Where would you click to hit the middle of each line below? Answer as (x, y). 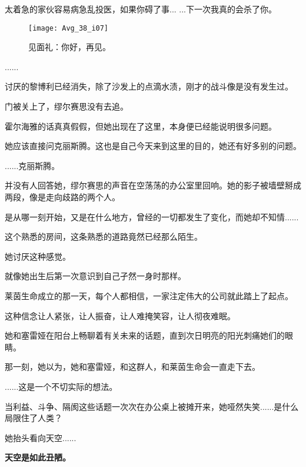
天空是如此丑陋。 (38, 457)
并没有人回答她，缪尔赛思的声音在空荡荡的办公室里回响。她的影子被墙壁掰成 (153, 185)
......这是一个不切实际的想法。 (61, 386)
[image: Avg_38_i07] (69, 28)
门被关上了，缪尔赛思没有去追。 (66, 106)
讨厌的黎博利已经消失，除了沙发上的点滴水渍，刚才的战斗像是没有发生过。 (149, 86)
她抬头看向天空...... (41, 437)
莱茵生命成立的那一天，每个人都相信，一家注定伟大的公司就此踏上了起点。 (149, 295)
